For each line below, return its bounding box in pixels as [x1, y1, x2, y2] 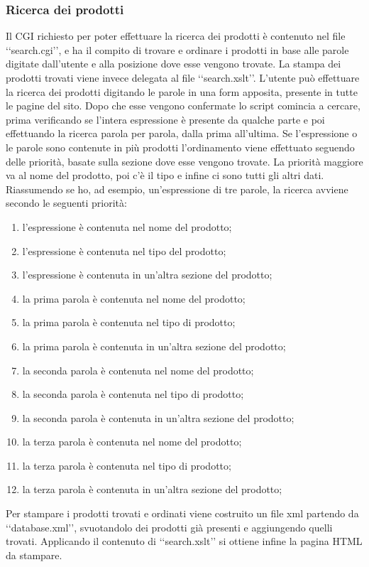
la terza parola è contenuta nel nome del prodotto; [22, 434, 242, 449]
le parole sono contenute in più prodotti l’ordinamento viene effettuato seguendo [6, 139, 355, 154]
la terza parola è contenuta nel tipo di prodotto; [22, 458, 231, 472]
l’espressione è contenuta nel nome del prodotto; [22, 219, 232, 234]
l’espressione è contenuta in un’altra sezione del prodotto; [22, 267, 272, 282]
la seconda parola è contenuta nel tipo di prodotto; [22, 387, 244, 401]
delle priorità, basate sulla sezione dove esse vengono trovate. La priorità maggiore [6, 153, 363, 168]
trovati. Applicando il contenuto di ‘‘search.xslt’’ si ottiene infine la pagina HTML [6, 534, 363, 549]
